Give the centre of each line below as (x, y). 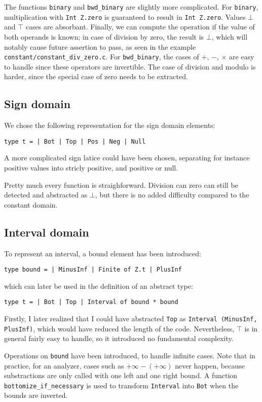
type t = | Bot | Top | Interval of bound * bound (91, 302)
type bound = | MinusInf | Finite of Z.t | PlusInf (93, 270)
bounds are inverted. (36, 395)
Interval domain (47, 232)
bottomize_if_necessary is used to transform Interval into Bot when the (121, 385)
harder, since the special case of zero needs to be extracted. (96, 76)
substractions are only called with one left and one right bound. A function (121, 375)
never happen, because (210, 365)
